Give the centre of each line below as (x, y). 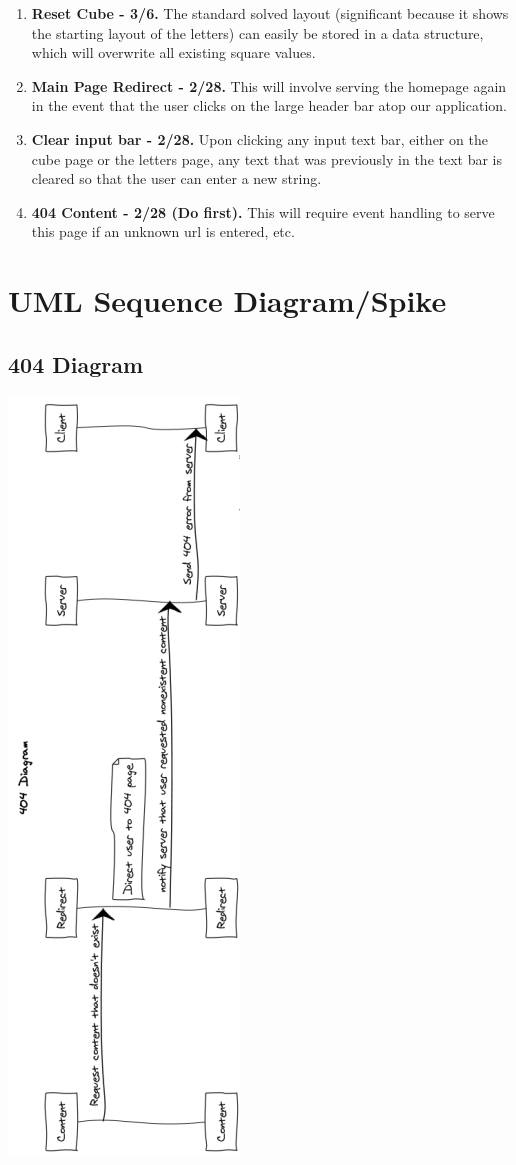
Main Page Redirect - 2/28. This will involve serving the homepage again (269, 85)
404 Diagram (76, 363)
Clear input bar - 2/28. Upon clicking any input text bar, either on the (259, 138)
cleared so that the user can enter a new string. (176, 178)
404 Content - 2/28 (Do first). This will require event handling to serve (263, 211)
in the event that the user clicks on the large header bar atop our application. (269, 105)
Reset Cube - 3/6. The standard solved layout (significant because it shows (270, 13)
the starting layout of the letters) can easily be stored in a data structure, (257, 32)
